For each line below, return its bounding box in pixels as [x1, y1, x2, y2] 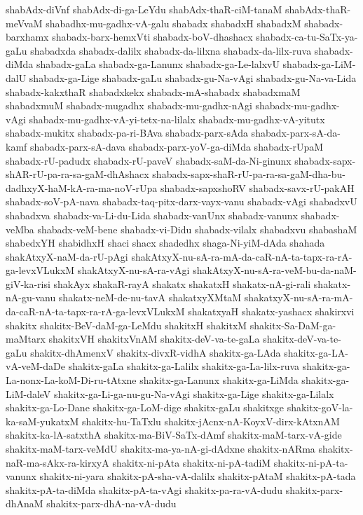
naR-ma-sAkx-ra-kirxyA [6, 455, 109, 469]
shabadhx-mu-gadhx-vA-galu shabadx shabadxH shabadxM [46, 15, 301, 30]
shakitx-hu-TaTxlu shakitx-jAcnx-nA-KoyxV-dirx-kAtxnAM [81, 413, 340, 428]
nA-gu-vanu [6, 290, 56, 305]
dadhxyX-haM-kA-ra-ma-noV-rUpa [6, 180, 158, 195]
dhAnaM [6, 496, 43, 511]
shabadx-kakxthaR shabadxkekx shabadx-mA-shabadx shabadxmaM [6, 84, 301, 99]
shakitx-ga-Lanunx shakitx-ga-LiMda [139, 373, 299, 387]
